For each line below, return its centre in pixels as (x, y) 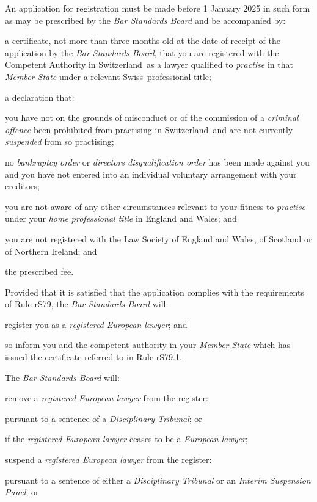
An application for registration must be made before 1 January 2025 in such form (158, 8)
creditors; (22, 186)
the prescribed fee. (39, 271)
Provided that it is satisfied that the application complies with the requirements (155, 292)
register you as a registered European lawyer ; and (96, 324)
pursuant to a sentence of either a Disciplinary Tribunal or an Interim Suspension (158, 480)
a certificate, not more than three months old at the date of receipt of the (143, 41)
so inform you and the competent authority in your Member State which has (148, 345)
